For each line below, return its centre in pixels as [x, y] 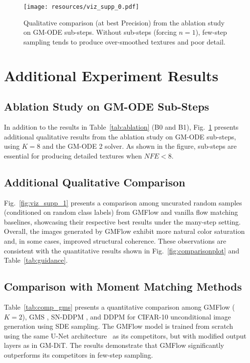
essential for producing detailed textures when [73, 155]
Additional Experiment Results [111, 75]
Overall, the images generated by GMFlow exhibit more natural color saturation [125, 231]
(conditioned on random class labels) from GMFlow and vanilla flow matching [121, 212]
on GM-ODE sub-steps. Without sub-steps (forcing [100, 32]
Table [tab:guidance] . [36, 260]
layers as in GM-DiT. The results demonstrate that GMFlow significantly [114, 345]
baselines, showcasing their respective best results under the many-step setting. [122, 221]
